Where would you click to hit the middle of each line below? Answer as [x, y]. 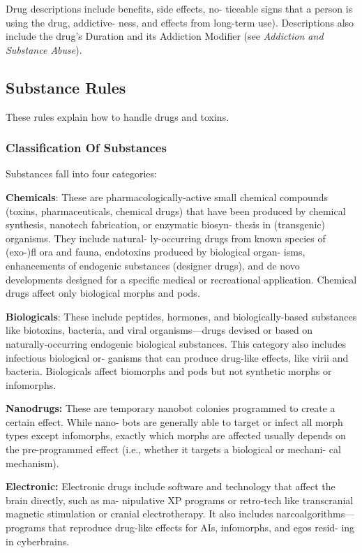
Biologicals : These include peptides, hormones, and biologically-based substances [181, 316]
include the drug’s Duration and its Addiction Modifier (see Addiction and [165, 36]
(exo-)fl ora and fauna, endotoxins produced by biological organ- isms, [156, 252]
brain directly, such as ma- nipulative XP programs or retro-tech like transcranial [180, 500]
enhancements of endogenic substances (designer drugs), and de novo [153, 265]
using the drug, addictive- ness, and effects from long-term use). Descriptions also [180, 22]
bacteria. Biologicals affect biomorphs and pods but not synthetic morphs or [169, 371]
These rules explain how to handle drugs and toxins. [118, 116]
